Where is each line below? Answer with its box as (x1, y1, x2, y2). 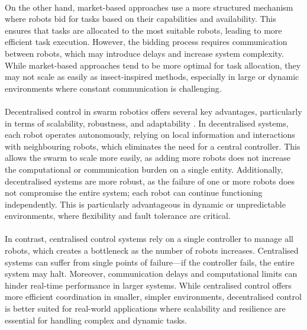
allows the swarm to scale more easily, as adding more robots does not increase (5, 151, 290, 164)
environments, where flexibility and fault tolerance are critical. (5, 209, 231, 222)
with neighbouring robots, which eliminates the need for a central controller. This (5, 140, 300, 152)
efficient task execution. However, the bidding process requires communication (5, 35, 287, 48)
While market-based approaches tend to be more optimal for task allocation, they (5, 59, 301, 71)
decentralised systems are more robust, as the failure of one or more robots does (5, 174, 295, 187)
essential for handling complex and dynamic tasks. (5, 313, 187, 326)
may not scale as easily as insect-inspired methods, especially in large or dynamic (5, 70, 299, 83)
